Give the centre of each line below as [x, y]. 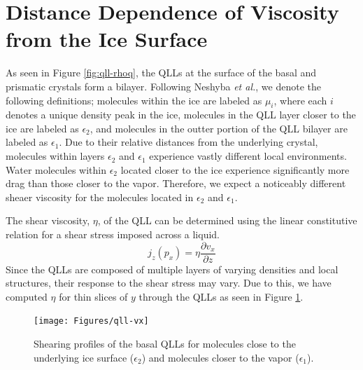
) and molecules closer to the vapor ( [220, 357]
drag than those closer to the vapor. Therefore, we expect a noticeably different [176, 183]
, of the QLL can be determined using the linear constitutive [227, 220]
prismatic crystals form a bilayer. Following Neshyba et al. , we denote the [164, 86]
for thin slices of [93, 296]
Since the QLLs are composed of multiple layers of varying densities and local [172, 269]
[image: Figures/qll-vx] [91, 321]
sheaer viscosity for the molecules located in [100, 197]
